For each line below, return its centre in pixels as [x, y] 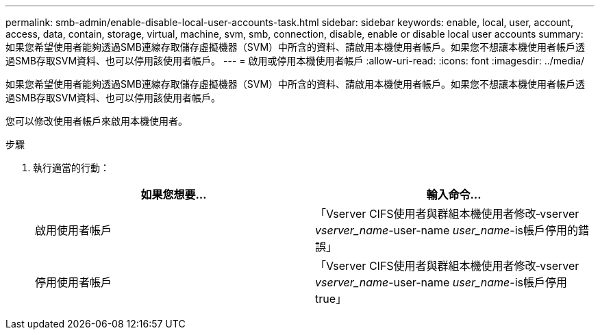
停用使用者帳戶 [74, 282]
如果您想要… [174, 195]
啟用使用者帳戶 [74, 230]
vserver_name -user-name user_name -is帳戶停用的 [447, 230]
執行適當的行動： [71, 167]
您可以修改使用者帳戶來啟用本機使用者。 [97, 121]
